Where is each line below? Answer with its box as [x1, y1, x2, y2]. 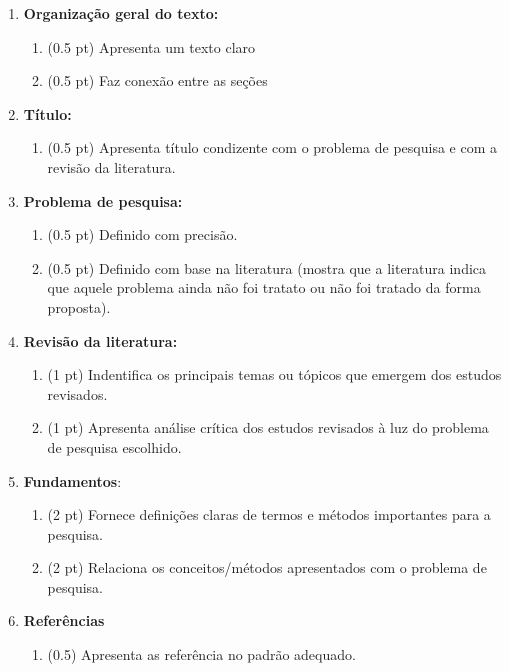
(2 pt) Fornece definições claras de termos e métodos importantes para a [47, 504, 491, 525]
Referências [23, 610, 105, 631]
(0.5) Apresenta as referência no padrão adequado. [47, 644, 356, 665]
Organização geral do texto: [23, 3, 219, 23]
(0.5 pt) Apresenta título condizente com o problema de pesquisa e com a [47, 137, 498, 158]
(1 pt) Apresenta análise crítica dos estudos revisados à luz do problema [47, 417, 489, 438]
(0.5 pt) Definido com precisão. [47, 224, 238, 245]
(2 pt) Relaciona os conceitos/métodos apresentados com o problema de [47, 557, 487, 578]
